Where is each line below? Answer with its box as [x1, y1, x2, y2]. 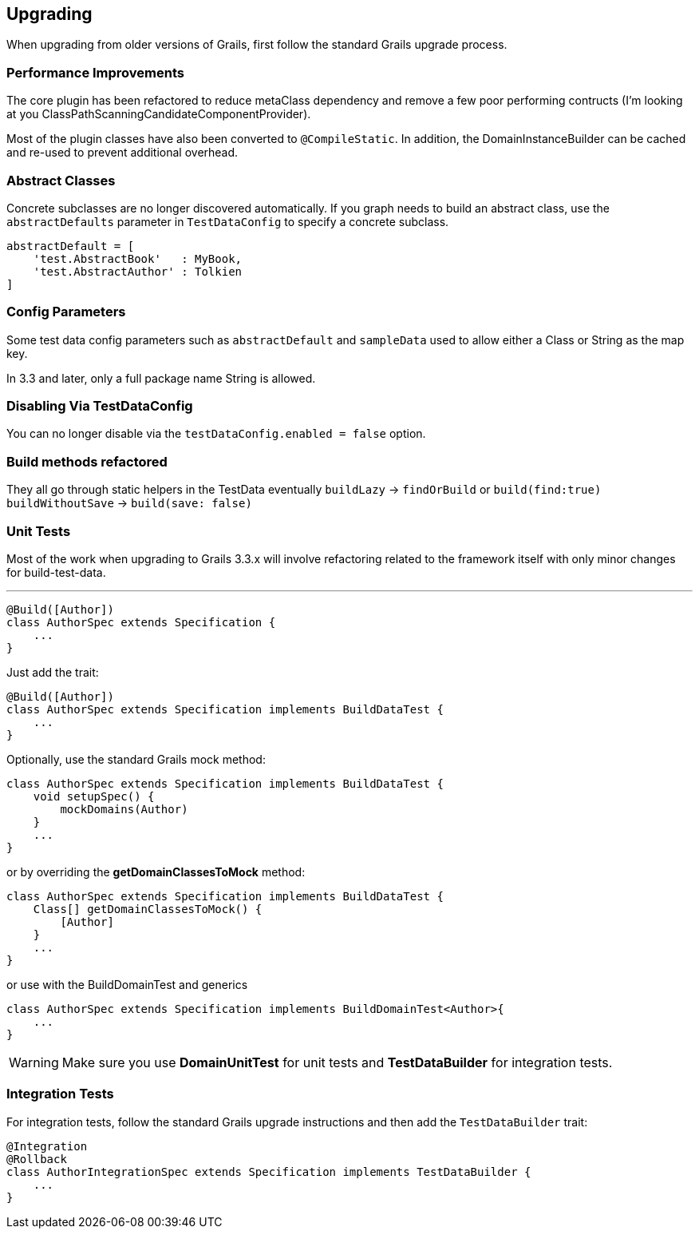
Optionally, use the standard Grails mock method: [6, 752, 266, 766]
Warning [9, 1054, 59, 1070]
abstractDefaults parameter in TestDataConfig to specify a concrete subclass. [6, 214, 449, 228]
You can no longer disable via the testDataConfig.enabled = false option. [6, 427, 426, 441]
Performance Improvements [6, 64, 185, 81]
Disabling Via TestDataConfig [6, 398, 193, 415]
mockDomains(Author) [60, 802, 188, 816]
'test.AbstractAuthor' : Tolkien [33, 264, 243, 278]
